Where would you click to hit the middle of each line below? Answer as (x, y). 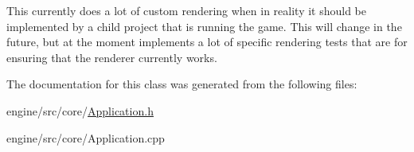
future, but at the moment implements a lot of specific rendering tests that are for (207, 42)
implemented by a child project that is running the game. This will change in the (204, 26)
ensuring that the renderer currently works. (112, 57)
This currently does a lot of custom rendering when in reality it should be (187, 10)
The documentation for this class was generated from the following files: (182, 84)
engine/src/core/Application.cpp (86, 137)
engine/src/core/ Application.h (80, 110)
